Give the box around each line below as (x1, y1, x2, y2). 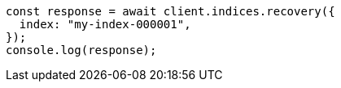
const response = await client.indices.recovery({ (6, 5, 335, 18)
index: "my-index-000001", (19, 18, 191, 31)
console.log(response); (6, 44, 157, 57)
